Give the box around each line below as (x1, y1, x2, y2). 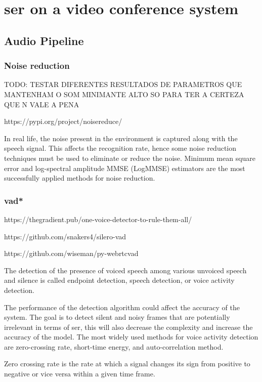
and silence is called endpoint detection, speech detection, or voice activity (4, 275, 235, 285)
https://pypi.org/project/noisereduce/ (4, 116, 122, 126)
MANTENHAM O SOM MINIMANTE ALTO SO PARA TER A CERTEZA (4, 89, 244, 99)
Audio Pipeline (4, 32, 84, 48)
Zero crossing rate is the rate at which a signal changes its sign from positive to (4, 358, 250, 369)
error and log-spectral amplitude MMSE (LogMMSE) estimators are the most (4, 162, 245, 173)
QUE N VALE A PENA (4, 99, 79, 109)
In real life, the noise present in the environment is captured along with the (4, 133, 238, 143)
